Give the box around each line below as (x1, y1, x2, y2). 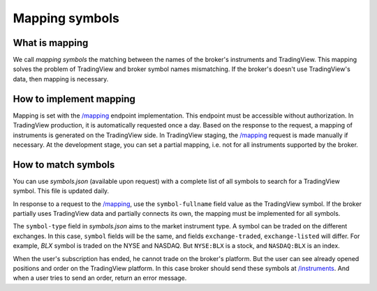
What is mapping (13, 37, 89, 49)
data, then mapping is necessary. (13, 74, 109, 83)
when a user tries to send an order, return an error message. (13, 274, 187, 282)
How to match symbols (13, 159, 115, 171)
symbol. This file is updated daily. (13, 187, 110, 195)
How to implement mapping (13, 93, 136, 104)
